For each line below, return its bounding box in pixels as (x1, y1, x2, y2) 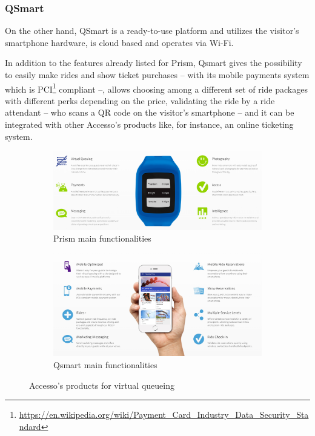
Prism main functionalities (53, 232, 151, 245)
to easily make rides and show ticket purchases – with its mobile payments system (5, 68, 310, 81)
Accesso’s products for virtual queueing (29, 378, 174, 391)
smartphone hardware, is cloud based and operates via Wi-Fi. (5, 36, 234, 48)
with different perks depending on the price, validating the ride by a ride (5, 94, 275, 107)
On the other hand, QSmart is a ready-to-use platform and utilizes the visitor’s (5, 24, 299, 37)
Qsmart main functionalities (53, 358, 157, 371)
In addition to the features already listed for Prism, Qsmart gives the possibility (5, 56, 302, 69)
